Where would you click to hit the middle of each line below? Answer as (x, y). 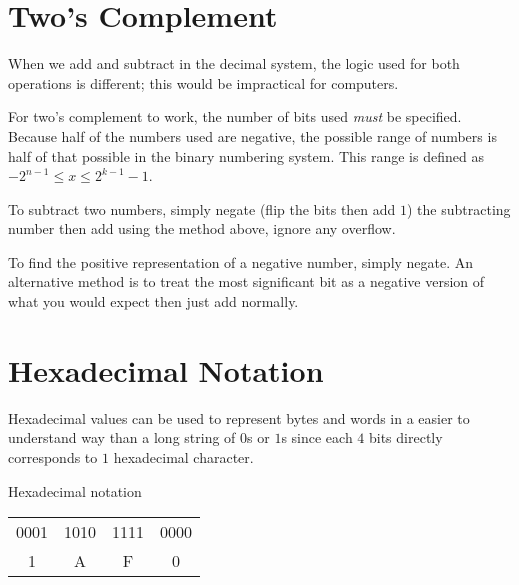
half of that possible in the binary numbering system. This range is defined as (246, 155)
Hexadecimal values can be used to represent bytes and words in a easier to (239, 417)
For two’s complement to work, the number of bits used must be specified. (235, 116)
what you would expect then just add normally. (153, 301)
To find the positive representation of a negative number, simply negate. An (241, 261)
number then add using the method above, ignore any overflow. (202, 228)
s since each (317, 437)
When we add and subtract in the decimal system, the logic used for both (234, 63)
